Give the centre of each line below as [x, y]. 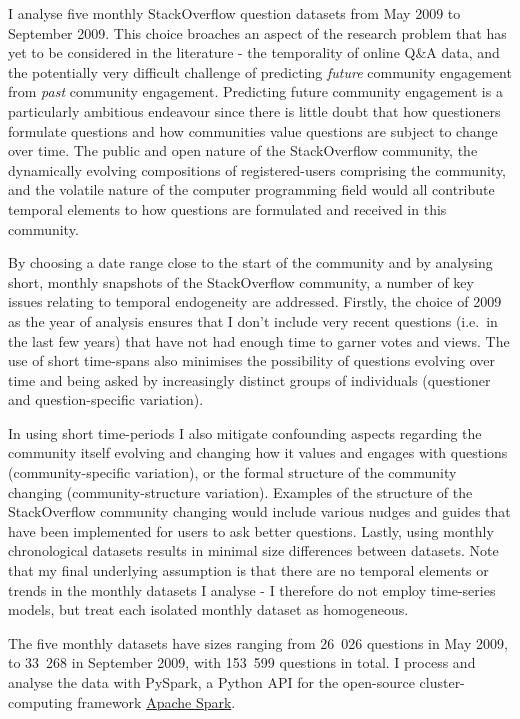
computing [40, 701]
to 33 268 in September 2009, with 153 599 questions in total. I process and [242, 662]
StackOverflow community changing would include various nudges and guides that [259, 511]
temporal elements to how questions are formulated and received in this [227, 208]
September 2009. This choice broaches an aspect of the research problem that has [257, 32]
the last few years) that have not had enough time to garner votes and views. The [259, 340]
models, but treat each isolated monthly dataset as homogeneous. [208, 609]
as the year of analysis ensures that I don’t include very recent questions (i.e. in [253, 320]
